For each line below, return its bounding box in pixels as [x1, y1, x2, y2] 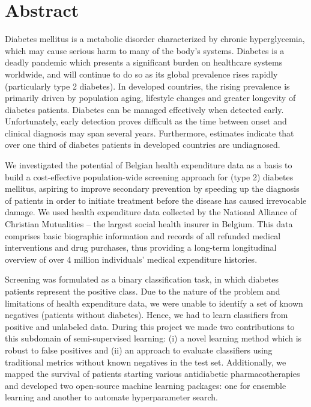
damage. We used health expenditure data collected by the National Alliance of [5, 206, 297, 218]
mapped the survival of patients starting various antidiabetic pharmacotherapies [5, 367, 300, 380]
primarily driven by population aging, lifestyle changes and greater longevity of [5, 91, 296, 104]
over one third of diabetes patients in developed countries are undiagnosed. [5, 138, 280, 151]
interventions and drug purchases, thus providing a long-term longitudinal [5, 241, 277, 254]
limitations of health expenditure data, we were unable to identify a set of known [5, 296, 303, 309]
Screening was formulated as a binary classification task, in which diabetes [5, 273, 279, 286]
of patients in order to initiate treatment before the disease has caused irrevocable [5, 194, 307, 206]
